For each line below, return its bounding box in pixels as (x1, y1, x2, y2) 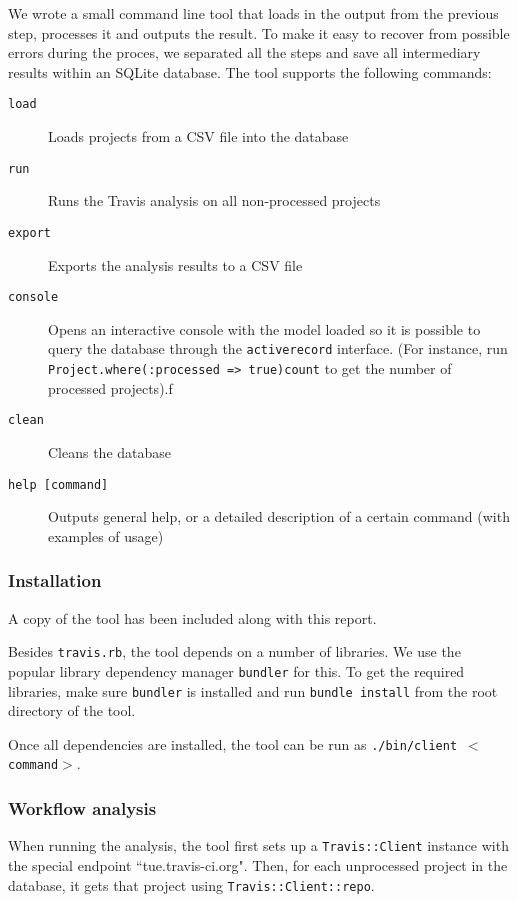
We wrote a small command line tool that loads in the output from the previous (8, 3, 499, 23)
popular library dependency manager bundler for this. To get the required (8, 660, 465, 681)
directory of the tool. (8, 700, 136, 721)
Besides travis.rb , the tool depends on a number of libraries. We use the (8, 641, 461, 662)
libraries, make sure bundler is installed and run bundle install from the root (8, 680, 498, 701)
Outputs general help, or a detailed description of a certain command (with (48, 506, 510, 527)
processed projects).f (48, 377, 173, 398)
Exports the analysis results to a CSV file (48, 254, 303, 275)
